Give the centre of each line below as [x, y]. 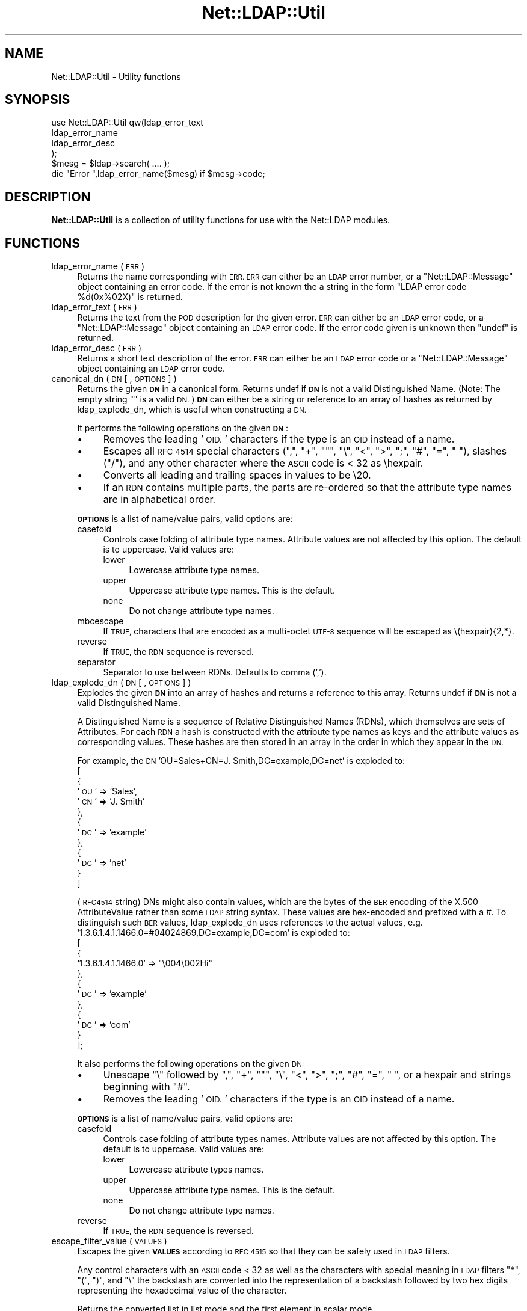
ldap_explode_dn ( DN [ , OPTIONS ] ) [121, 683]
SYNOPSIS [38, 100]
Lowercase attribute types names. [196, 1170]
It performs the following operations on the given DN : [183, 428]
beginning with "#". [146, 1087]
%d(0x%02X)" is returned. [130, 297]
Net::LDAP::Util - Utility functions [116, 76]
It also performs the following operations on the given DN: [191, 1064]
